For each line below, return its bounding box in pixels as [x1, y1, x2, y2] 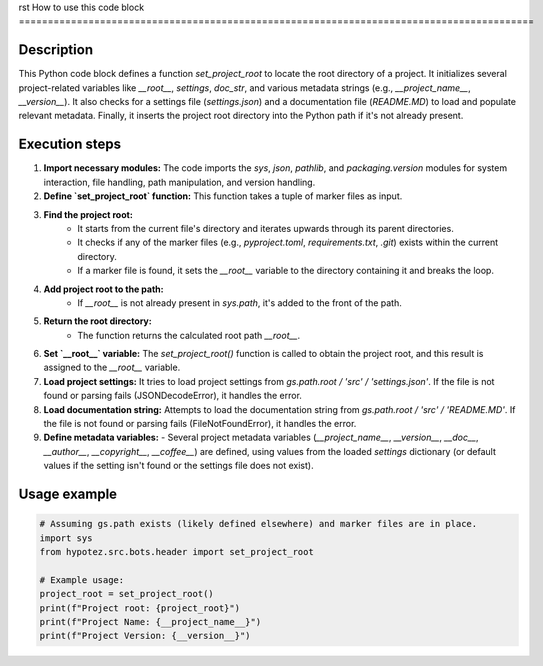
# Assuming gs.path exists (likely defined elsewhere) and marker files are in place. [39, 518, 478, 530]
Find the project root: [43, 208, 134, 220]
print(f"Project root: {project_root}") [39, 602, 240, 614]
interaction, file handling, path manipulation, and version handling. [43, 176, 316, 188]
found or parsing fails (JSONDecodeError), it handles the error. [43, 390, 302, 402]
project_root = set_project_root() [39, 588, 214, 600]
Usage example [18, 486, 118, 502]
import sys [39, 532, 93, 544]
